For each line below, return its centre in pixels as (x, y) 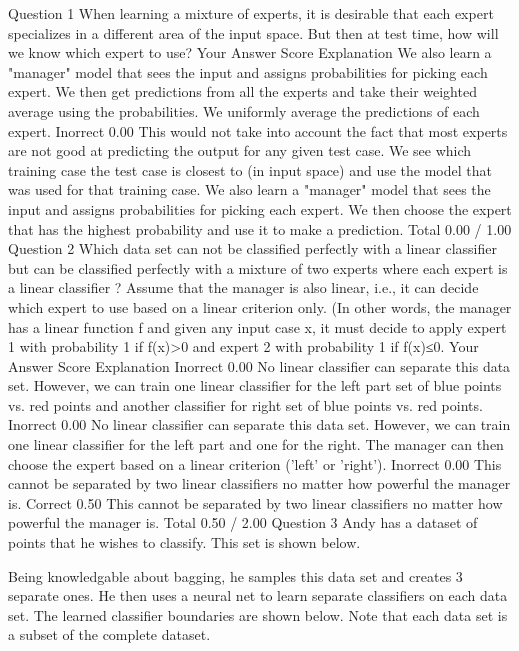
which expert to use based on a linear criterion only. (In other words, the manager (260, 306)
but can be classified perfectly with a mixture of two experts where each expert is (258, 267)
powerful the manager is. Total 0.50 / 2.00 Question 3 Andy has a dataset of (243, 522)
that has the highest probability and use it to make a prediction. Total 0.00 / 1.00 (260, 228)
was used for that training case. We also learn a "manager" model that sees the (249, 189)
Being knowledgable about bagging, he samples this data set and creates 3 (235, 575)
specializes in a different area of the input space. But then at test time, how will (253, 32)
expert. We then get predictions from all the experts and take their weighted (242, 91)
